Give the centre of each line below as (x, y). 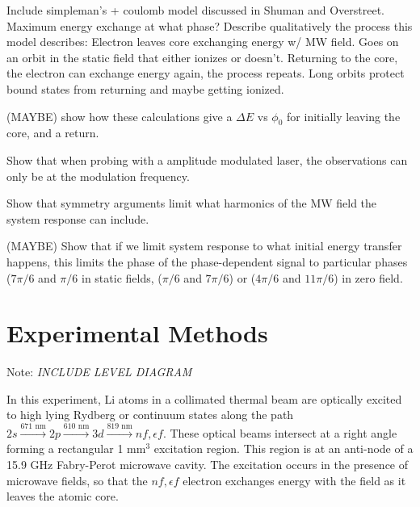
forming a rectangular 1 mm (76, 448)
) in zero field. (368, 277)
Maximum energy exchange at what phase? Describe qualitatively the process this (210, 25)
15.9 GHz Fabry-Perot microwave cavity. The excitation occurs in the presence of (208, 464)
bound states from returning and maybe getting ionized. (145, 88)
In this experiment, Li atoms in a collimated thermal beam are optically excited (204, 398)
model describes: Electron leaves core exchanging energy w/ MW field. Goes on (203, 42)
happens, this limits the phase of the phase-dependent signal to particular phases (207, 261)
